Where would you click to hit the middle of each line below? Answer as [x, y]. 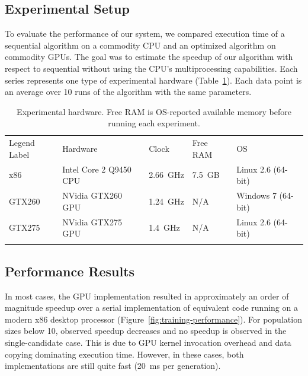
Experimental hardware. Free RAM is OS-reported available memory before [154, 111]
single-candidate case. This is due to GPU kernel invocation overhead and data [148, 342]
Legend [22, 143]
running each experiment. [154, 123]
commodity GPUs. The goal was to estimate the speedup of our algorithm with [149, 57]
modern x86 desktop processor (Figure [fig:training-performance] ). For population [153, 319]
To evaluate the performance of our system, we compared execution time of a [145, 34]
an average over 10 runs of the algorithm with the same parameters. [128, 92]
